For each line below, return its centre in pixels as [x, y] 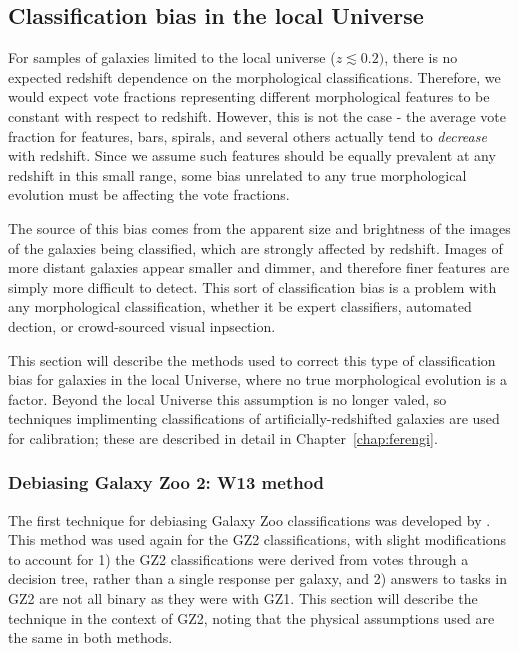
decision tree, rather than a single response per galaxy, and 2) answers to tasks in [257, 578]
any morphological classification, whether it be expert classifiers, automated [240, 306]
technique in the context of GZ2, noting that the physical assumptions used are [251, 617]
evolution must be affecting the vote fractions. [149, 194]
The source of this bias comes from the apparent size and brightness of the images [259, 227]
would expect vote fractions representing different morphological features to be [249, 96]
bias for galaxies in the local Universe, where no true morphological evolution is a [258, 379]
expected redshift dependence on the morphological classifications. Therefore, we [254, 76]
